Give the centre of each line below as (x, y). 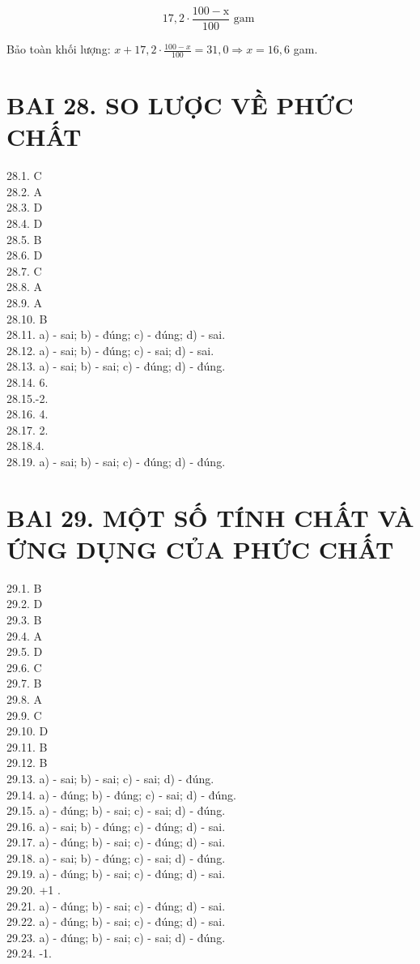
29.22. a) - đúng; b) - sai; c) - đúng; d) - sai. (116, 921)
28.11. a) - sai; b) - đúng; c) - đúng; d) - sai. (116, 334)
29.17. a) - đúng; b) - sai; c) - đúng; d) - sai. (116, 842)
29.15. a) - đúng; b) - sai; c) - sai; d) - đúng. (116, 810)
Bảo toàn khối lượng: (59, 49)
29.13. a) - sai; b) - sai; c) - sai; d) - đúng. (110, 778)
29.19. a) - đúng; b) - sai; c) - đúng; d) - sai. (116, 874)
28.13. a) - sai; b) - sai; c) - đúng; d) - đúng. (116, 366)
